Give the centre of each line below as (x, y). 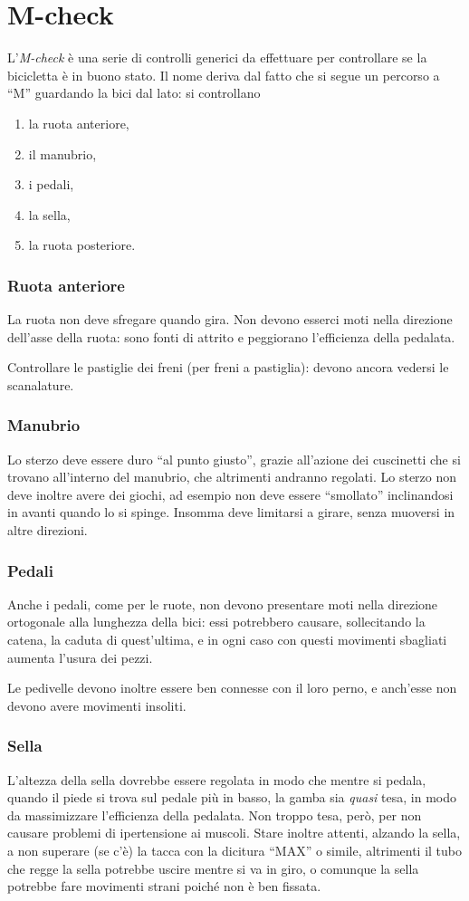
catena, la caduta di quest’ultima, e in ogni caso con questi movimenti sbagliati (227, 640)
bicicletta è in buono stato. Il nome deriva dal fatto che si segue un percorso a (224, 75)
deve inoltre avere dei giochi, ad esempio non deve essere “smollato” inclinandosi (230, 494)
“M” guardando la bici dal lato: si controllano (134, 93)
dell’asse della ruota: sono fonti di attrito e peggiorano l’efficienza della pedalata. (231, 336)
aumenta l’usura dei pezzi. (80, 657)
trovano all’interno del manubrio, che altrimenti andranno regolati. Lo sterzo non (232, 477)
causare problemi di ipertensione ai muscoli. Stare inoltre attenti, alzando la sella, (234, 833)
